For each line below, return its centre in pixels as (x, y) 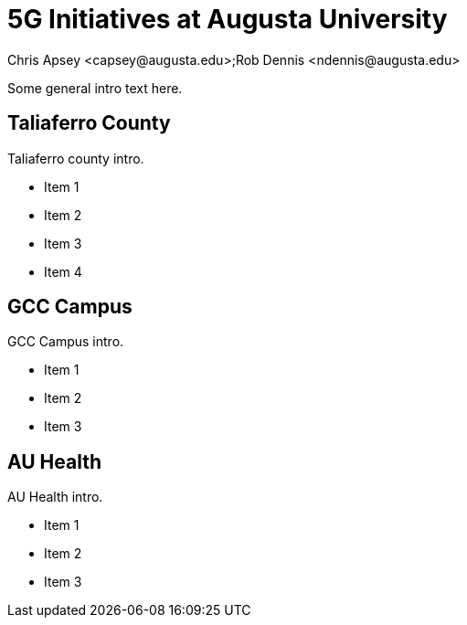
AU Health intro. (55, 497)
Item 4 (63, 271)
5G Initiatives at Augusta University (228, 19)
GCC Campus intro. (66, 342)
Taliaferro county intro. (76, 158)
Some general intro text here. (95, 88)
